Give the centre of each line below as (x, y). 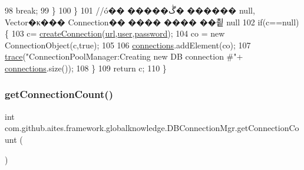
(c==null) (281, 22)
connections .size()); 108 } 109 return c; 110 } (86, 68)
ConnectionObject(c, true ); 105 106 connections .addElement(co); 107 (128, 45)
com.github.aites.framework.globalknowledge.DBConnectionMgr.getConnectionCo (152, 128)
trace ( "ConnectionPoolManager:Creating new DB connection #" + (124, 56)
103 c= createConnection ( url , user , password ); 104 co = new (118, 33)
